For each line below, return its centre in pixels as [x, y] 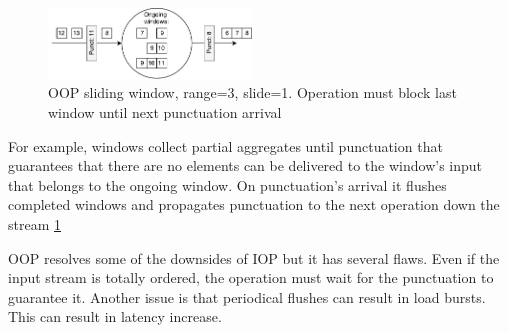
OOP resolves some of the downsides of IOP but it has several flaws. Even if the [254, 257]
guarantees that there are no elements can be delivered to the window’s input [245, 165]
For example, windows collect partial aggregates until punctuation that [225, 145]
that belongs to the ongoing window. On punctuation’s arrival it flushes [227, 184]
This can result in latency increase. [115, 316]
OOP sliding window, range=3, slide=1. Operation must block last [252, 92]
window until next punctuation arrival [165, 112]
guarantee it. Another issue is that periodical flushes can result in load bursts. [247, 296]
